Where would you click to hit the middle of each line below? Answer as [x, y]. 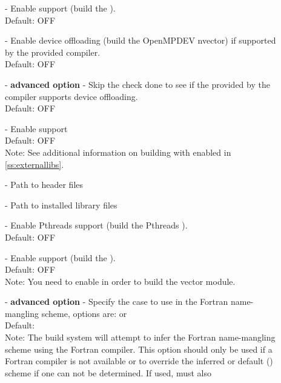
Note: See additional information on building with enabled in [118, 152]
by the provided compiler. [53, 52]
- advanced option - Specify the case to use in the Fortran [117, 301]
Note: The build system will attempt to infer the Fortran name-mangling [140, 337]
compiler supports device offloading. [71, 96]
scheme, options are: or [84, 313]
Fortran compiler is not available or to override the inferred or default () [139, 361]
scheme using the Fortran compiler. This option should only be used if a [139, 349]
